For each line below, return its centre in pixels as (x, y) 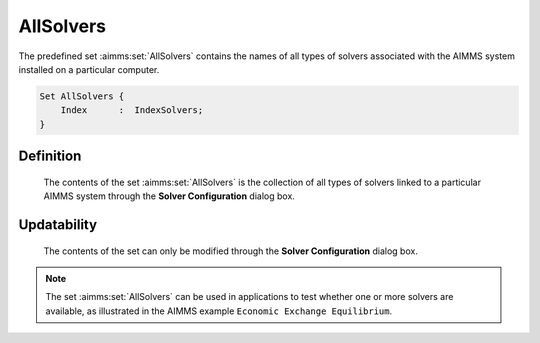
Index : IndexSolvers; (132, 110)
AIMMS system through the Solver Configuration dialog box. (169, 196)
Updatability (58, 224)
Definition (50, 156)
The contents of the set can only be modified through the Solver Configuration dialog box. (231, 251)
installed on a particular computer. (89, 69)
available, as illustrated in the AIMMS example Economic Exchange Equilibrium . (219, 311)
